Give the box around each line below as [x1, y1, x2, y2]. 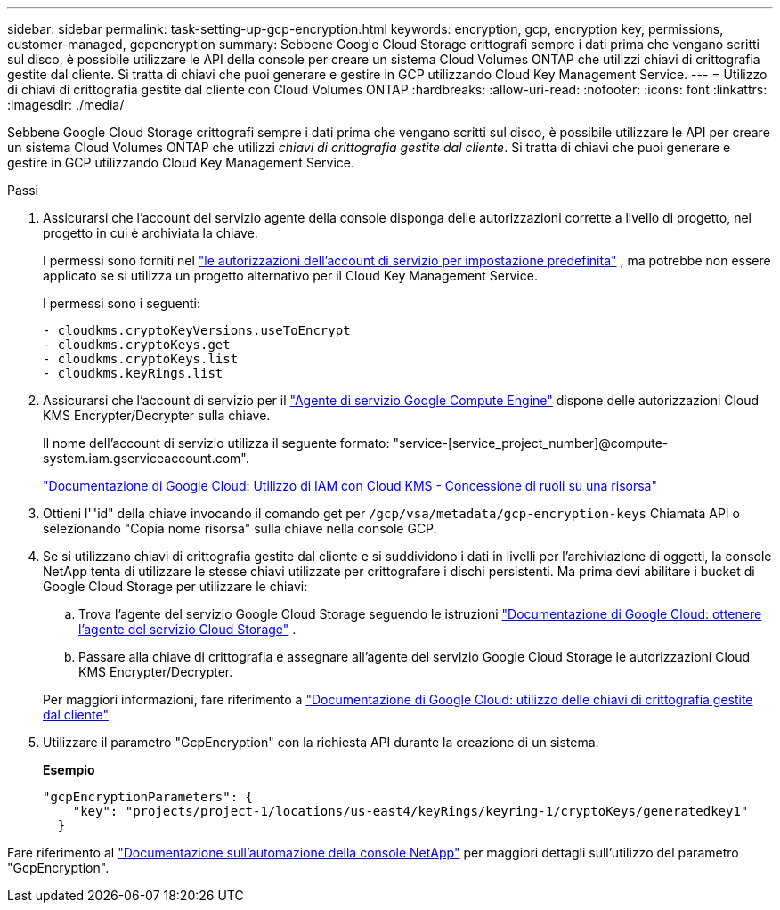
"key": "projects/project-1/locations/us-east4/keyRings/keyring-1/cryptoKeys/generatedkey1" [72, 804, 749, 818]
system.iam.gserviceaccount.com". [43, 451, 249, 466]
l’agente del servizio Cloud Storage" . [78, 622, 297, 637]
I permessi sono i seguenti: [43, 296, 201, 311]
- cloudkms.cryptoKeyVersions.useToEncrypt [43, 323, 351, 337]
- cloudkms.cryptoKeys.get [43, 337, 231, 352]
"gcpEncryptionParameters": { [43, 790, 254, 804]
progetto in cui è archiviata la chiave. [43, 225, 258, 240]
